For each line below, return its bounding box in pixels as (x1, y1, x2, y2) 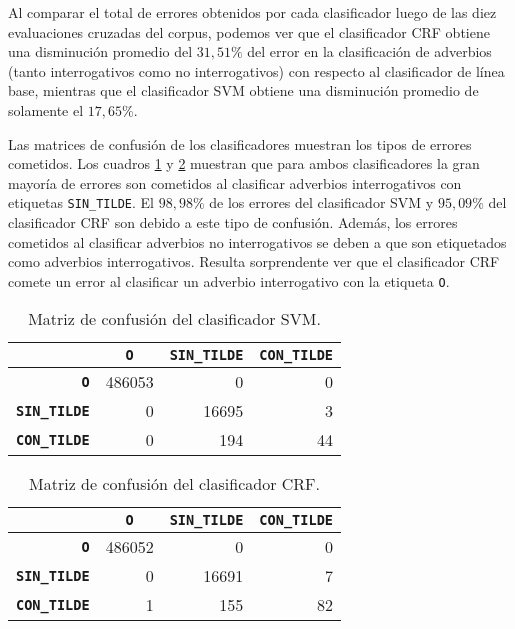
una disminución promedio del (8, 41, 193, 62)
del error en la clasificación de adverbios (247, 41, 492, 62)
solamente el (8, 99, 84, 120)
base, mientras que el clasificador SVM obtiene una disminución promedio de (8, 80, 479, 101)
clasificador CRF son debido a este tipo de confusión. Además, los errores (8, 212, 458, 232)
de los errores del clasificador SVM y (209, 192, 434, 213)
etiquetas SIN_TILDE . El (8, 192, 154, 213)
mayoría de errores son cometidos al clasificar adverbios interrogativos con (8, 172, 462, 193)
